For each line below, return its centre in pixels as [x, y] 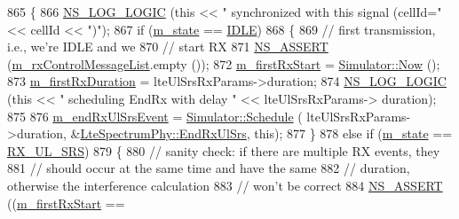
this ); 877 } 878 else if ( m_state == [353, 133]
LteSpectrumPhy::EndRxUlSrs [163, 133]
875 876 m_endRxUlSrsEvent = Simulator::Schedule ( [155, 116]
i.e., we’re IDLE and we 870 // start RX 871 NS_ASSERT [168, 47]
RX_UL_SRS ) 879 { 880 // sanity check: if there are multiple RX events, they [224, 150]
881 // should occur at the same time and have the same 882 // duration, [209, 168]
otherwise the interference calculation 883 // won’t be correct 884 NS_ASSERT [225, 185]
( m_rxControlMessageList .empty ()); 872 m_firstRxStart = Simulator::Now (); [224, 63]
